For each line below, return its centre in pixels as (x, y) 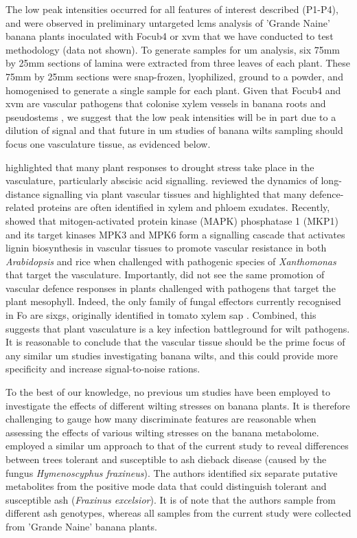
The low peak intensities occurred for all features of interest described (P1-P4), (172, 9)
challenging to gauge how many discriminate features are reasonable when (161, 419)
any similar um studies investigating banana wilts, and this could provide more (172, 355)
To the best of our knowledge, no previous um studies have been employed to (168, 392)
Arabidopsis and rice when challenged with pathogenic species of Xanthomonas (171, 261)
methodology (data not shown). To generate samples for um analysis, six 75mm (173, 49)
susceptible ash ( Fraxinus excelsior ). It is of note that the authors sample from (171, 499)
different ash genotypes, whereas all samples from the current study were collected (178, 513)
